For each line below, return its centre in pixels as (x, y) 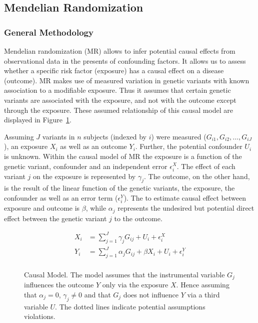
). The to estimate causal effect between (185, 198)
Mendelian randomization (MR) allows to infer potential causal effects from (120, 51)
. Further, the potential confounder (189, 146)
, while (96, 208)
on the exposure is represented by (84, 176)
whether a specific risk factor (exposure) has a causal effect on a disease (114, 70)
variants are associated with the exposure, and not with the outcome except (120, 100)
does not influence (151, 295)
